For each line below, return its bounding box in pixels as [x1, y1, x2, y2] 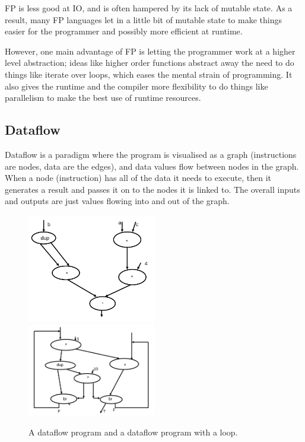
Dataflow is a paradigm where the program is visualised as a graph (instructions [5, 148, 297, 160]
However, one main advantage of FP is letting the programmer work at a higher [5, 44, 296, 57]
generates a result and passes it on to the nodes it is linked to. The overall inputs [5, 183, 300, 195]
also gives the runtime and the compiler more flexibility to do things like [5, 80, 268, 92]
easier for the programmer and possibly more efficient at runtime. [5, 25, 243, 37]
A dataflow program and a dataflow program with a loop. [28, 425, 238, 438]
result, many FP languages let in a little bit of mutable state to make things [5, 13, 282, 26]
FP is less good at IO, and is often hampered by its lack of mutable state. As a [5, 2, 293, 14]
